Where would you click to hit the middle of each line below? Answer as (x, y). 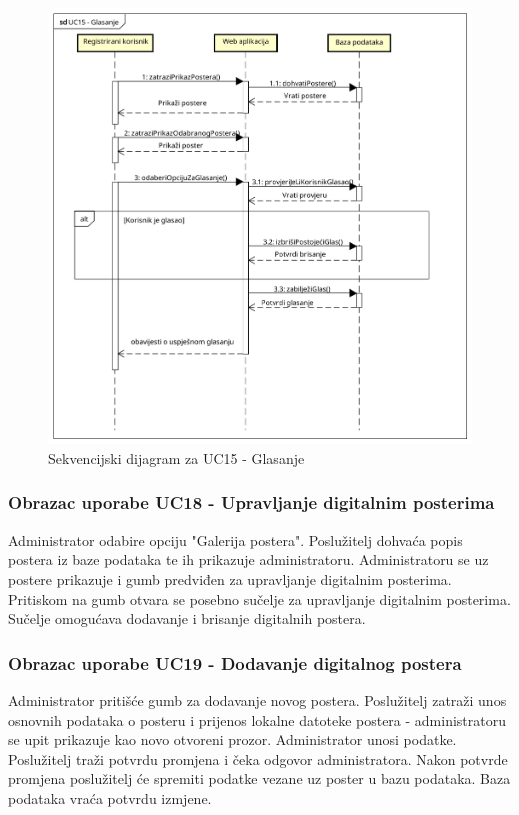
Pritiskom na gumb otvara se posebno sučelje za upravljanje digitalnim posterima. (259, 598)
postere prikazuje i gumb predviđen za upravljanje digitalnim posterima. (230, 578)
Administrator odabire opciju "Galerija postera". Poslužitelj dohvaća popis (235, 539)
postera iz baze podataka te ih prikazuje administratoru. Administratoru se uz (248, 559)
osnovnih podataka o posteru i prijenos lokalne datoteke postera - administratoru (257, 719)
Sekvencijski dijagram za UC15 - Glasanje (176, 457)
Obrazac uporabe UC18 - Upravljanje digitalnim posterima (251, 502)
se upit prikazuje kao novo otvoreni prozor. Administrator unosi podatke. (232, 739)
